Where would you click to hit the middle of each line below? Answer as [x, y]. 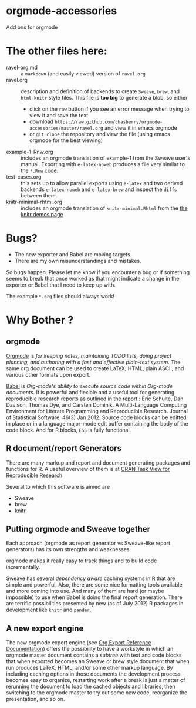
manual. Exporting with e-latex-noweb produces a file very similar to [103, 164]
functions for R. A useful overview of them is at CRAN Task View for [88, 469]
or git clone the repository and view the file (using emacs [99, 134]
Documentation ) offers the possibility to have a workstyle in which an [90, 649]
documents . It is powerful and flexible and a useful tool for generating [90, 392]
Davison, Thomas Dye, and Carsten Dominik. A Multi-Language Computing [97, 404]
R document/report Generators [64, 448]
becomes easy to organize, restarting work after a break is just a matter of [96, 680]
